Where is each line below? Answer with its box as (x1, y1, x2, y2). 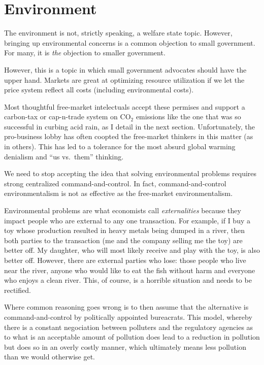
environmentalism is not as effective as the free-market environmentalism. (4, 188, 233, 198)
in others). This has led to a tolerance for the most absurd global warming (4, 141, 236, 152)
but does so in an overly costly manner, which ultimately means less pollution (4, 341, 246, 352)
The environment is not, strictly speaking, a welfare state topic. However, (4, 27, 233, 38)
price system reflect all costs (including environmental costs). (4, 84, 194, 95)
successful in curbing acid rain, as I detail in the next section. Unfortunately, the (4, 121, 255, 131)
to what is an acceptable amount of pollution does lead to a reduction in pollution (4, 331, 260, 342)
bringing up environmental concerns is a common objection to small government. (4, 37, 255, 48)
